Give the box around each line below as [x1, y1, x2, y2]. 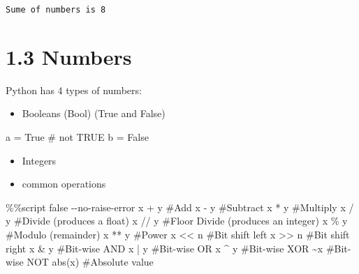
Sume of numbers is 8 [6, 5, 106, 15]
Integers [22, 153, 57, 167]
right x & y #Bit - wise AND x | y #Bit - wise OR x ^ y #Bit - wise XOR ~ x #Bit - [6, 241, 351, 255]
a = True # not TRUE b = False [6, 129, 149, 144]
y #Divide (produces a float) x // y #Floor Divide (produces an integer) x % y [6, 213, 348, 228]
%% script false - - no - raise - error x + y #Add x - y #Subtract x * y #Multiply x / [6, 199, 354, 214]
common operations [22, 176, 106, 191]
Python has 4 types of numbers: [6, 82, 142, 97]
